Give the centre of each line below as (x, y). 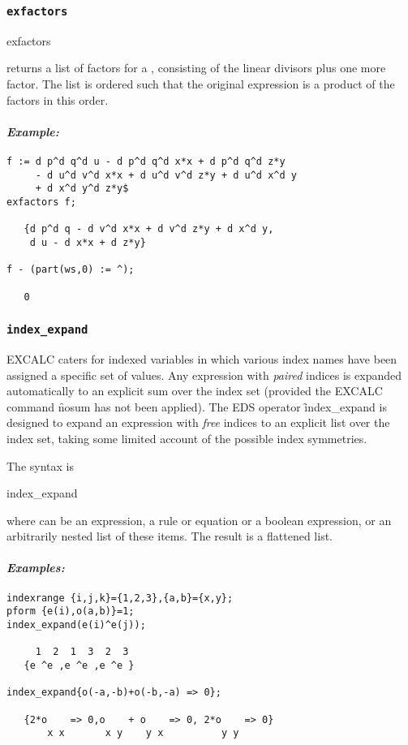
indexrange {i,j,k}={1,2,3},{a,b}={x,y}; (120, 598)
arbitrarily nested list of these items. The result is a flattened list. (170, 536)
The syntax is (40, 465)
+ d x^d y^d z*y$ (82, 189)
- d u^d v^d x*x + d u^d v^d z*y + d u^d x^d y (166, 175)
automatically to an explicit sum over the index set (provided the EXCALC (195, 391)
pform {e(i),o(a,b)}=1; (71, 612)
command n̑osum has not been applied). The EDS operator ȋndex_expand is (197, 406)
